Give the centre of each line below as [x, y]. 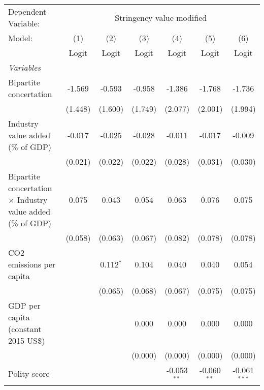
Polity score [29, 374]
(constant [25, 329]
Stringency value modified [161, 17]
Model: [21, 38]
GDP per [24, 305]
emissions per [32, 264]
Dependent [27, 11]
